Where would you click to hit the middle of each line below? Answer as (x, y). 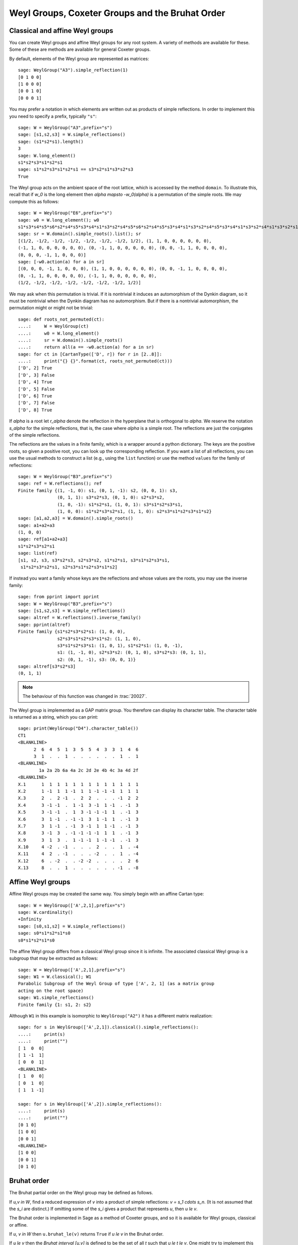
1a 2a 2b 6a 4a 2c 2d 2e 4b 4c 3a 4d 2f (89, 770)
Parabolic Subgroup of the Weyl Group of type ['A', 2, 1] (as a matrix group (116, 984)
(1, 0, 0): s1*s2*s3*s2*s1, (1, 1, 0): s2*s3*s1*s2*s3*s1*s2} (135, 511)
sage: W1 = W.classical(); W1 (55, 977)
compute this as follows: (34, 201)
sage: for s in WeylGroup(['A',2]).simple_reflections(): (90, 1104)
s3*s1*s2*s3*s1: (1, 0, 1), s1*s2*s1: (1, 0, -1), (120, 645)
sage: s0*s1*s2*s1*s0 (44, 933)
